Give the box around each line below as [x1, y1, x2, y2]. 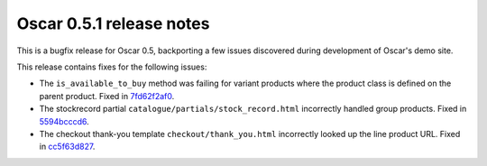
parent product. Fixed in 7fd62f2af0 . [39, 90, 175, 101]
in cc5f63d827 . [39, 141, 96, 152]
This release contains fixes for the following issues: [16, 61, 207, 72]
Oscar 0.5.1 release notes [16, 14, 210, 33]
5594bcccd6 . [39, 115, 89, 126]
